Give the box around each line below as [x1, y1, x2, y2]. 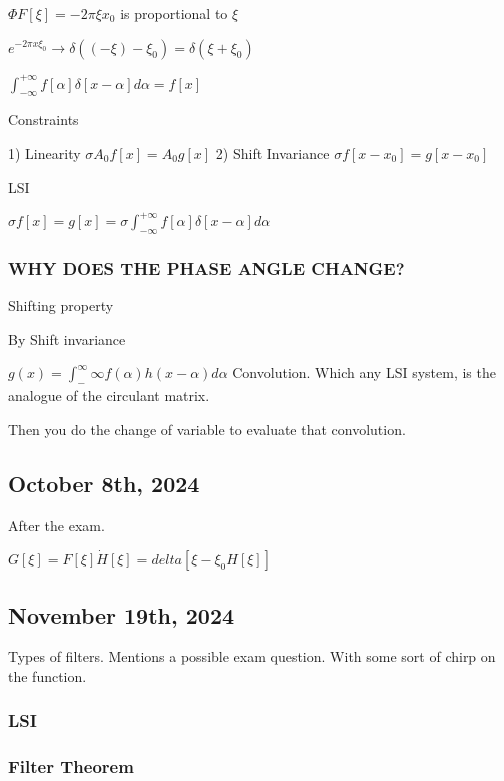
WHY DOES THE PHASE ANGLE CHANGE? [8, 255, 405, 280]
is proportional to [120, 3, 228, 23]
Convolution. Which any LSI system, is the [232, 362, 496, 383]
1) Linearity [8, 142, 81, 163]
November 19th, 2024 [8, 599, 235, 630]
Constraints [8, 109, 79, 130]
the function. [8, 665, 87, 686]
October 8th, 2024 [8, 467, 200, 498]
